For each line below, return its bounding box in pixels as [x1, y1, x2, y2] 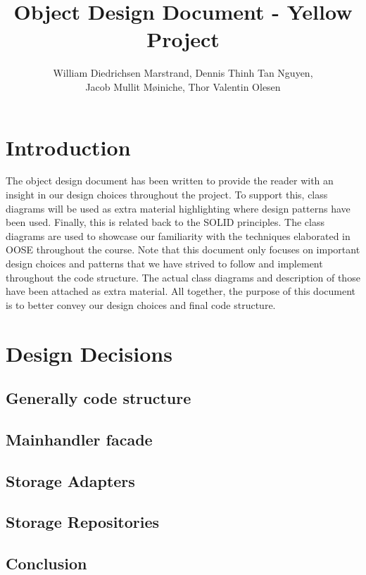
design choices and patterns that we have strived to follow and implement [6, 256, 323, 270]
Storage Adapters [6, 469, 135, 491]
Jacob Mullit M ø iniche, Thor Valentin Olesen [85, 79, 281, 94]
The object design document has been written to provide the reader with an [6, 173, 334, 188]
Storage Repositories [6, 511, 160, 533]
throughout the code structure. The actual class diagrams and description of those [6, 270, 360, 284]
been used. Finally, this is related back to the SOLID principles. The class [6, 215, 325, 229]
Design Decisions [6, 339, 172, 367]
